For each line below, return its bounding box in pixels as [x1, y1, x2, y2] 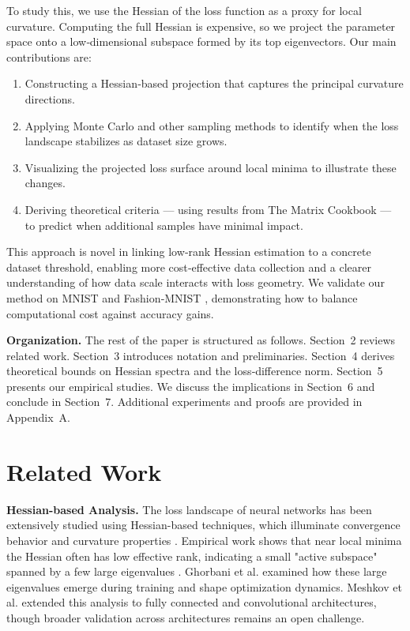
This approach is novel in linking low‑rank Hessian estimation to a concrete [6, 243, 371, 260]
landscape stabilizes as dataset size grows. [24, 133, 228, 149]
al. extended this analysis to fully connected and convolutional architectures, [6, 594, 377, 610]
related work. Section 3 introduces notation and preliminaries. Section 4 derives [6, 347, 395, 363]
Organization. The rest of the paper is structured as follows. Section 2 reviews [6, 332, 396, 348]
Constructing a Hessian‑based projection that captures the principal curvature [24, 75, 404, 92]
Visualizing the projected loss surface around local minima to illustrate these [24, 159, 397, 175]
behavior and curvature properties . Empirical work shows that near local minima [6, 531, 402, 548]
